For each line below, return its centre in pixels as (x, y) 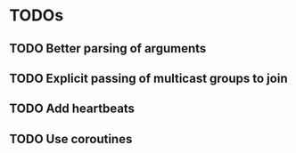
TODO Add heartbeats (72, 109)
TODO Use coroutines (71, 139)
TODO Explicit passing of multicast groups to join (148, 78)
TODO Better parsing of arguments (108, 48)
